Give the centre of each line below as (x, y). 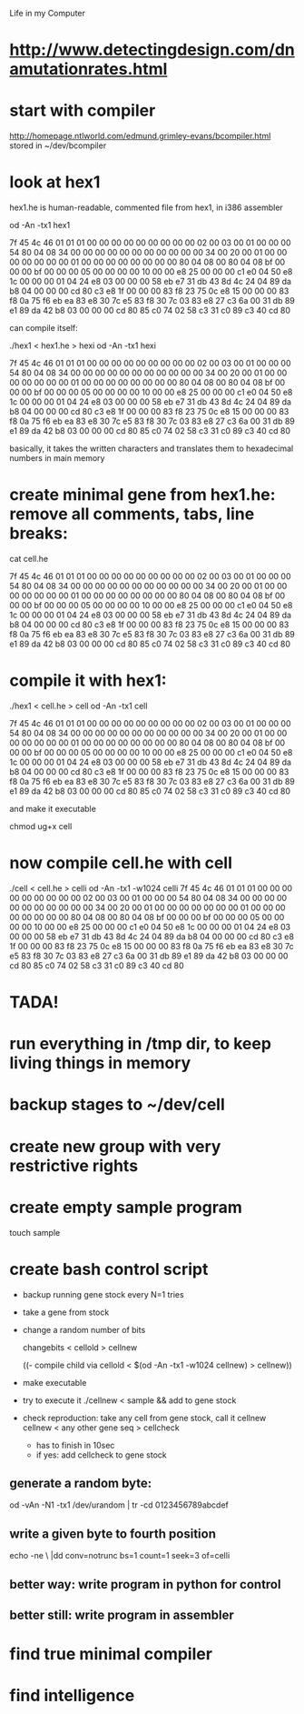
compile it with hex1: (88, 681)
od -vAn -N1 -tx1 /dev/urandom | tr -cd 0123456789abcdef (119, 1505)
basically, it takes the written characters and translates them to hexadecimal (152, 448)
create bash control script (109, 1269)
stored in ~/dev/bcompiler (58, 145)
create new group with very (115, 1146)
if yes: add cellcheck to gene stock (101, 1455)
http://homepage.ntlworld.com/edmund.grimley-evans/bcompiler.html (140, 136)
